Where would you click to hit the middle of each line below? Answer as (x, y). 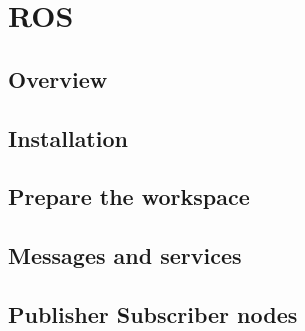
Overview (58, 78)
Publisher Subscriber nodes (153, 313)
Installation (68, 137)
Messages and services (125, 255)
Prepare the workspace (129, 196)
